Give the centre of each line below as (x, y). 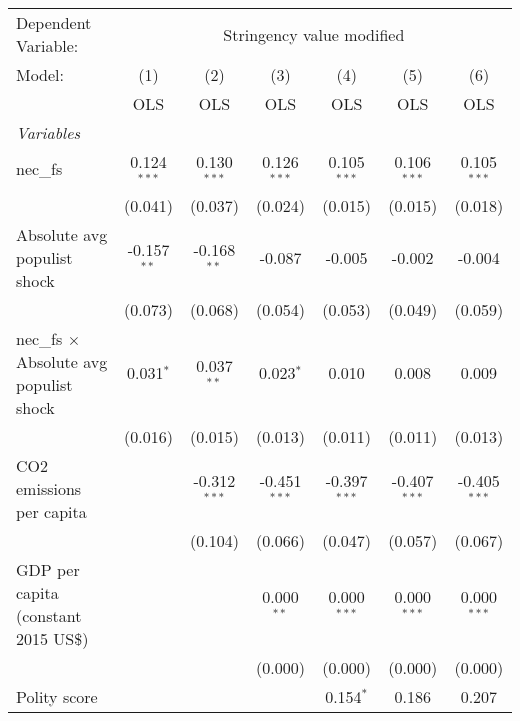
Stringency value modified (314, 34)
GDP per (48, 569)
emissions (49, 488)
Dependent (54, 22)
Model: (40, 74)
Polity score (57, 696)
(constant (49, 615)
